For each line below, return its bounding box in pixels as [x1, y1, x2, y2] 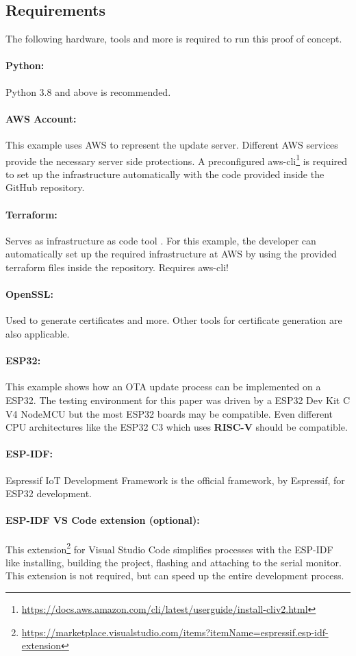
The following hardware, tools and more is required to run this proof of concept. [5, 31, 342, 46]
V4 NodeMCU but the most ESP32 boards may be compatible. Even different [5, 406, 333, 420]
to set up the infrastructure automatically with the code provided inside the [5, 166, 325, 181]
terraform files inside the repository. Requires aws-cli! [5, 260, 229, 274]
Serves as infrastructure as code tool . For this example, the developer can [5, 233, 316, 247]
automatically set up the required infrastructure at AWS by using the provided [5, 247, 337, 261]
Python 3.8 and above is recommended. [5, 84, 171, 99]
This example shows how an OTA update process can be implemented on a [5, 379, 321, 394]
